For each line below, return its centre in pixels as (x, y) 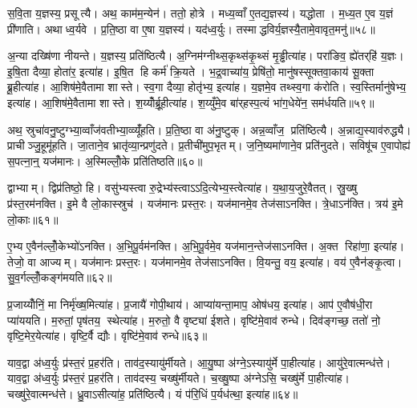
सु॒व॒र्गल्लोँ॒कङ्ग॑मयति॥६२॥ (60, 277)
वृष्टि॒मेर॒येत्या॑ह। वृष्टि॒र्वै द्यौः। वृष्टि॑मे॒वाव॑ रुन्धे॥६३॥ (107, 336)
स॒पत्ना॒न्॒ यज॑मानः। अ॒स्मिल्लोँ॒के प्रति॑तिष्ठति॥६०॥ (105, 160)
